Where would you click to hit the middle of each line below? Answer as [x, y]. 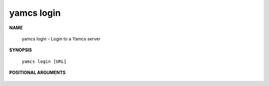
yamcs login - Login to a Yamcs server [61, 39]
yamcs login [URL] [44, 61]
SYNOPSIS [21, 50]
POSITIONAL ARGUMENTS [37, 73]
